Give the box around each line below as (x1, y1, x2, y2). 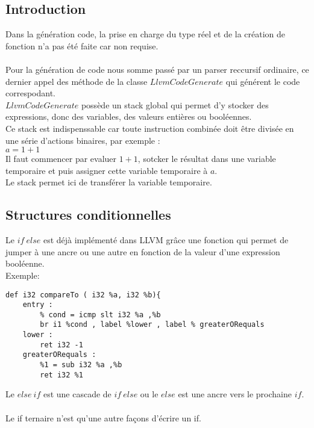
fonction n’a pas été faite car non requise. (5, 39, 159, 52)
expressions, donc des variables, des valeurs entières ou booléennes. (5, 110, 252, 123)
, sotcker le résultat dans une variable (137, 152, 276, 165)
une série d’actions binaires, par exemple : (5, 134, 160, 146)
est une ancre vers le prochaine (178, 388, 292, 400)
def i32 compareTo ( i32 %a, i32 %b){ (5, 290, 161, 299)
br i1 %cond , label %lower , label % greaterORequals (40, 320, 265, 329)
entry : (22, 300, 53, 309)
